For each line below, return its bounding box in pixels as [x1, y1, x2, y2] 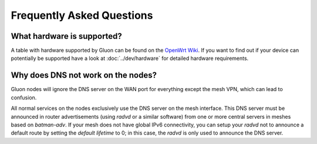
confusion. [11, 94, 37, 101]
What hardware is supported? [11, 31, 123, 41]
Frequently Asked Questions [11, 9, 153, 22]
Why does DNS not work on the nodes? [11, 71, 157, 81]
